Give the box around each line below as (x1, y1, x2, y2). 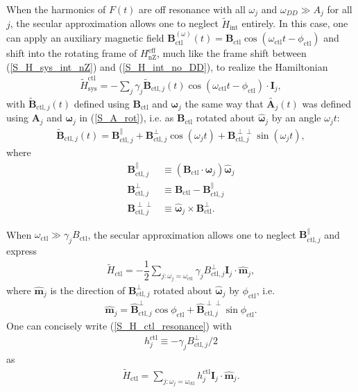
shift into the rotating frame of (6, 46, 137, 60)
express (6, 244, 37, 258)
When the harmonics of (6, 2, 106, 16)
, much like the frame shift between (156, 46, 307, 60)
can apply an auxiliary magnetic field (6, 31, 164, 45)
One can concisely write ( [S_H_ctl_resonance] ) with (6, 318, 232, 333)
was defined (302, 96, 351, 111)
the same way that (185, 96, 264, 111)
